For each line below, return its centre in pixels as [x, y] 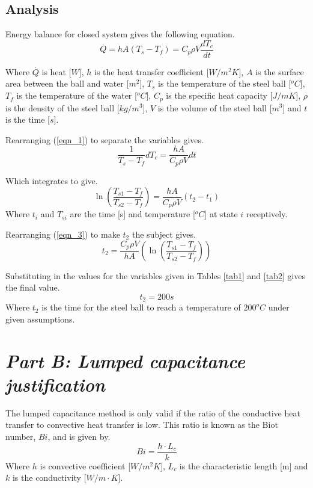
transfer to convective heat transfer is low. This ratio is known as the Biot [142, 425]
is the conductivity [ [49, 477]
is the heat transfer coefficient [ [151, 71]
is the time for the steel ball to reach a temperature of [141, 307]
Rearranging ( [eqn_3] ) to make [63, 234]
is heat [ [56, 71]
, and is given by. [79, 436]
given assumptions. [40, 319]
